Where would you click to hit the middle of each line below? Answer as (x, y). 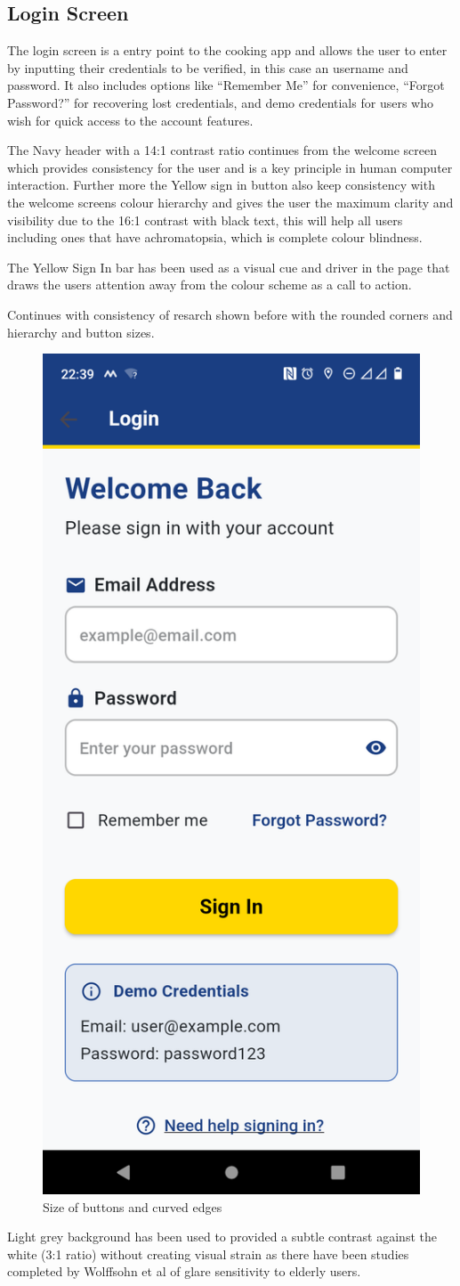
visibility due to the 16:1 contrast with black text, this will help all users (205, 220)
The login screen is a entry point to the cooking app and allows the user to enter (227, 50)
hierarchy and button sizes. (81, 332)
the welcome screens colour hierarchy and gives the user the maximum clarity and (230, 202)
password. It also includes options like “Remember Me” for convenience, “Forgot (226, 85)
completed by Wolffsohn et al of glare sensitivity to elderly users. (184, 1271)
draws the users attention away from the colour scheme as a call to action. (210, 285)
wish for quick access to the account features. (130, 120)
